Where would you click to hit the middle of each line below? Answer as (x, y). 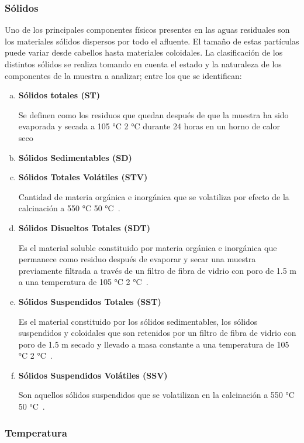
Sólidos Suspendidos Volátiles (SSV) (93, 375)
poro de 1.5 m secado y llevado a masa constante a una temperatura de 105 (154, 344)
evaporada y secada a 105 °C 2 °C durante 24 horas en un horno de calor (149, 126)
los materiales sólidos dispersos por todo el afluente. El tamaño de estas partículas (152, 41)
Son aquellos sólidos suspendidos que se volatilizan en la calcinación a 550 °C (156, 395)
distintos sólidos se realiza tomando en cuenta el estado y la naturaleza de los (143, 64)
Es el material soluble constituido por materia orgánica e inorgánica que (148, 247)
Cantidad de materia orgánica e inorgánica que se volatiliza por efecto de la (154, 196)
